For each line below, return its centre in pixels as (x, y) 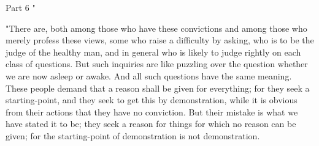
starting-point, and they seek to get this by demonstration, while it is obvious (152, 100)
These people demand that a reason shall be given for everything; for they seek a (158, 88)
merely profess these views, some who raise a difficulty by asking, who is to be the (160, 40)
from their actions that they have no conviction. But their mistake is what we (152, 111)
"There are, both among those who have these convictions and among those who (156, 28)
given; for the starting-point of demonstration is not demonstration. (133, 135)
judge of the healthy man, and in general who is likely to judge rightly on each (153, 52)
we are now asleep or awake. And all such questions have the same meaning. (149, 75)
